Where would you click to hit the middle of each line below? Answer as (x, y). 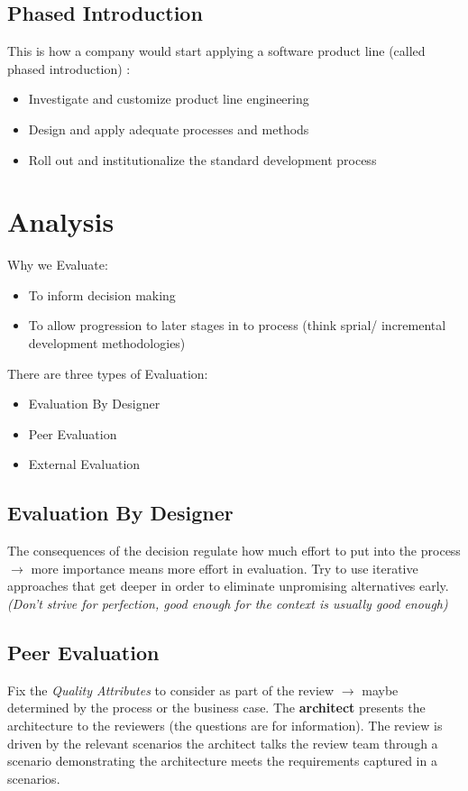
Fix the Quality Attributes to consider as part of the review (171, 690)
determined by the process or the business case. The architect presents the (216, 708)
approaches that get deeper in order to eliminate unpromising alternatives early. (228, 586)
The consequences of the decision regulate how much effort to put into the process (234, 551)
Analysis (61, 221)
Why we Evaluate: (58, 265)
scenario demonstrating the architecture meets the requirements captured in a (222, 761)
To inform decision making (102, 294)
